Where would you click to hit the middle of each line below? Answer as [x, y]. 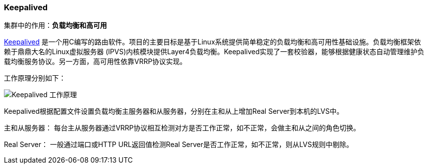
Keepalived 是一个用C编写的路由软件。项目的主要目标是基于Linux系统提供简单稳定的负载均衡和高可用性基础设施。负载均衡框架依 [213, 42]
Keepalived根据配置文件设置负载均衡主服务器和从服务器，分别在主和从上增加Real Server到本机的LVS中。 [174, 111]
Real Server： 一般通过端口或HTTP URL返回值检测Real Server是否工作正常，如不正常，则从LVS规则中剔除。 [179, 145]
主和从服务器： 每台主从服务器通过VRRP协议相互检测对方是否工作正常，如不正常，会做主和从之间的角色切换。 [182, 128]
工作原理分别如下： [35, 78]
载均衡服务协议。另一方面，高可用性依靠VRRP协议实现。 [95, 62]
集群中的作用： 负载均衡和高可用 [55, 25]
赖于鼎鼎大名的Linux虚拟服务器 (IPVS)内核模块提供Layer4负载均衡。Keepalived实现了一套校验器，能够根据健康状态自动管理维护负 [214, 52]
